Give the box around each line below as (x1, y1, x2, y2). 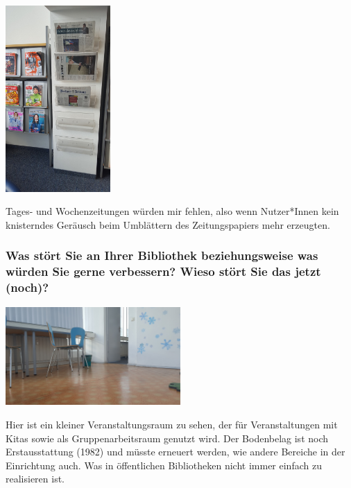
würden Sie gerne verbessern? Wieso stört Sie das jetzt (6, 263, 321, 280)
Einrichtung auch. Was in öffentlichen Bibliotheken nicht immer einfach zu (6, 458, 322, 472)
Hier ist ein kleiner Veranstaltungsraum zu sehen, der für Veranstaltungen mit (6, 417, 338, 431)
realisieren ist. (6, 471, 65, 486)
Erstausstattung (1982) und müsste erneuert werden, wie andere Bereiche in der (6, 444, 345, 459)
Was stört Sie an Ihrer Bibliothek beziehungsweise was (6, 247, 318, 264)
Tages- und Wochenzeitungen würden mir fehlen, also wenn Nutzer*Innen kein (6, 204, 339, 218)
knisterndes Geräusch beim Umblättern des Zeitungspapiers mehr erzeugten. (6, 217, 330, 232)
